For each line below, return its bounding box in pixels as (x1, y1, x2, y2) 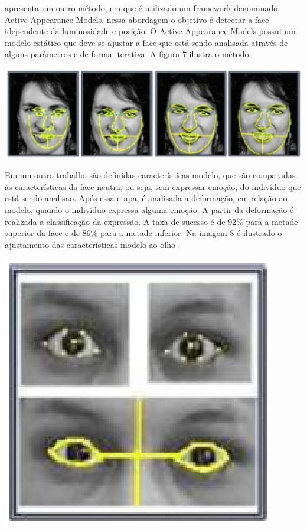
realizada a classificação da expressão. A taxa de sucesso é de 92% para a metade (5, 215, 298, 227)
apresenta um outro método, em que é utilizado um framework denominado (5, 2, 278, 14)
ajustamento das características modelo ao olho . (5, 238, 181, 250)
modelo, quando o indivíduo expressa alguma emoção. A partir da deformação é (5, 204, 294, 216)
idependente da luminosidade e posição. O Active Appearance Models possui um (5, 25, 296, 37)
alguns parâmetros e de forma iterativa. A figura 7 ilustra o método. (5, 48, 252, 60)
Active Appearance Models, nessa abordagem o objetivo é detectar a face (5, 13, 269, 25)
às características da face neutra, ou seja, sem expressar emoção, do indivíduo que (5, 180, 301, 192)
